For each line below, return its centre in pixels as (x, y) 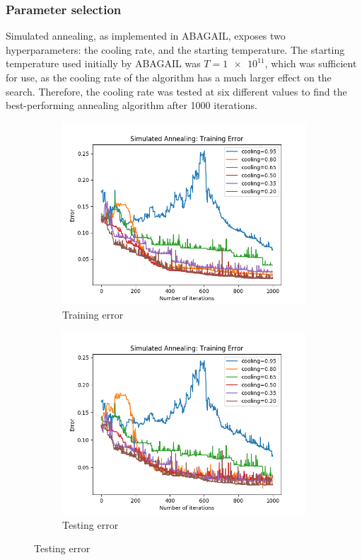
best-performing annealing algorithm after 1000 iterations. (132, 105)
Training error (93, 315)
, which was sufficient (311, 63)
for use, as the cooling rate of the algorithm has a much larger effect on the (169, 77)
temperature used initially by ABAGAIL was (103, 63)
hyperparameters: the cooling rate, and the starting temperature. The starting (175, 49)
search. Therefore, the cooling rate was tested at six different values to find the (176, 91)
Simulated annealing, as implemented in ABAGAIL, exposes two (146, 36)
